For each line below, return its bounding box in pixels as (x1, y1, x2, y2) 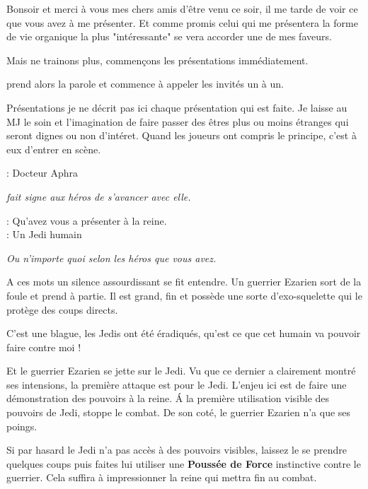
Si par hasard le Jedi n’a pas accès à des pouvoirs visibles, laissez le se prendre (6, 442, 347, 457)
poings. (6, 418, 38, 433)
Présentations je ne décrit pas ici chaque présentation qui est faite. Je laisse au (6, 100, 347, 114)
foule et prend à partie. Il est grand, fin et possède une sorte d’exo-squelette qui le (6, 288, 362, 302)
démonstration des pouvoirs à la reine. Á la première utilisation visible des (6, 391, 330, 406)
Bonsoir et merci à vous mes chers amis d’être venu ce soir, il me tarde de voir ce (6, 1, 358, 16)
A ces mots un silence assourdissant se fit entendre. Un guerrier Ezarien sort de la (6, 274, 362, 289)
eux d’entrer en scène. (6, 141, 101, 156)
